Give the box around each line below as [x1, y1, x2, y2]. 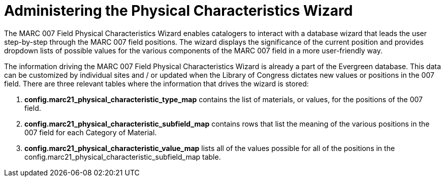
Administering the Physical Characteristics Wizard [4, 2, 353, 19]
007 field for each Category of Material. [24, 128, 157, 137]
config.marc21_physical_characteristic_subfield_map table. [24, 152, 221, 161]
